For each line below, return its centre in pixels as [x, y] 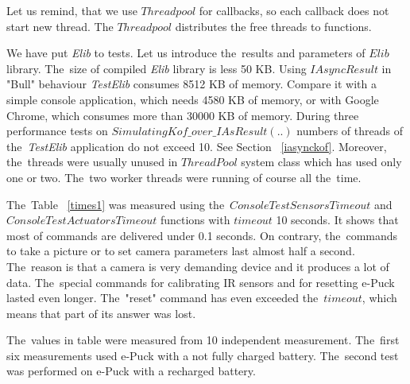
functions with [195, 220]
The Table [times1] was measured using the [116, 204]
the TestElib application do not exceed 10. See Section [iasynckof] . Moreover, [197, 146]
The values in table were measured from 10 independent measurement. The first [203, 340]
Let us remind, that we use [72, 10]
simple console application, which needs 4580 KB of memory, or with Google [193, 99]
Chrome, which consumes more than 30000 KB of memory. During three [183, 115]
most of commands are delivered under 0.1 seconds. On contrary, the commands [202, 235]
